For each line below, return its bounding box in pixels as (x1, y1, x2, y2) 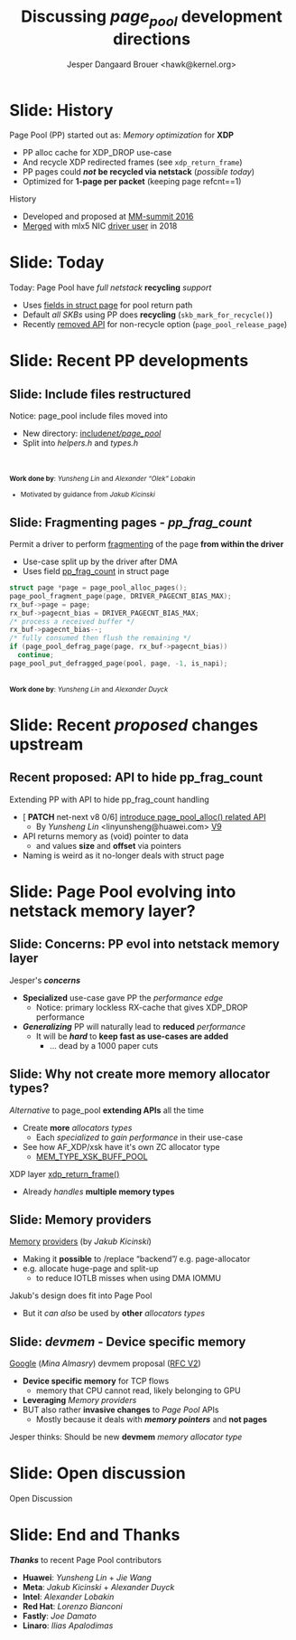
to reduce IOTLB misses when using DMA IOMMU (35, 1273, 222, 1284)
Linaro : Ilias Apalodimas (22, 1620, 114, 1631)
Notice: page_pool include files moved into (9, 410, 169, 421)
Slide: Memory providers (9, 1211, 152, 1227)
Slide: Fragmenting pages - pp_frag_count (9, 514, 253, 530)
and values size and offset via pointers (35, 840, 182, 851)
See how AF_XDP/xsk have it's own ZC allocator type (22, 1141, 220, 1152)
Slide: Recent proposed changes (9, 714, 259, 735)
